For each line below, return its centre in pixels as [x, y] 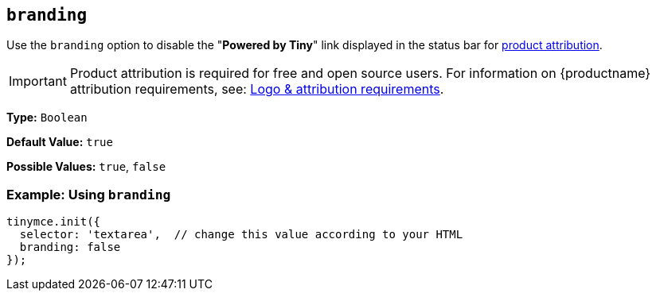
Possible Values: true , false [86, 167]
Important [38, 81]
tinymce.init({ [54, 222]
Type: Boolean [47, 118]
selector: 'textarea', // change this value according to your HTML [241, 235]
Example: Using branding [89, 194]
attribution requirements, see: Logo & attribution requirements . [257, 89]
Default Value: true [60, 142]
